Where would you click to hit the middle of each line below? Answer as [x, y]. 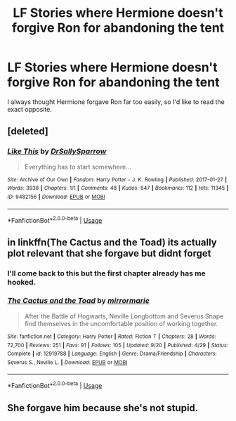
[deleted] [28, 131]
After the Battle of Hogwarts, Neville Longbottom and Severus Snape [124, 316]
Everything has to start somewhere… [78, 167]
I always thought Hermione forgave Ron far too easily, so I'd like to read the [116, 102]
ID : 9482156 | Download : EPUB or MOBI [56, 197]
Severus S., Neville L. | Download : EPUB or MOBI [67, 362]
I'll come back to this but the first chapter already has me [106, 273]
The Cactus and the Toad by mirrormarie [78, 301]
